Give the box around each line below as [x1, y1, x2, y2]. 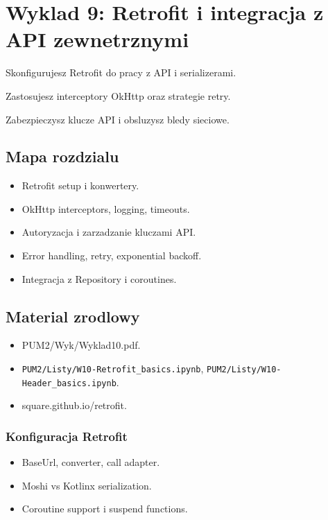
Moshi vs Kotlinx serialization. [21, 478, 152, 492]
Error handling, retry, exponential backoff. [21, 248, 202, 263]
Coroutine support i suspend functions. [21, 501, 188, 516]
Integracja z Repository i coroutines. [21, 271, 177, 286]
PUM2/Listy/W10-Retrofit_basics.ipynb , [21, 361, 204, 376]
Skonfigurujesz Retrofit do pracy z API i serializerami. [6, 65, 236, 80]
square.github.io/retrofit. [21, 398, 127, 413]
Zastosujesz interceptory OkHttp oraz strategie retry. [6, 88, 231, 103]
